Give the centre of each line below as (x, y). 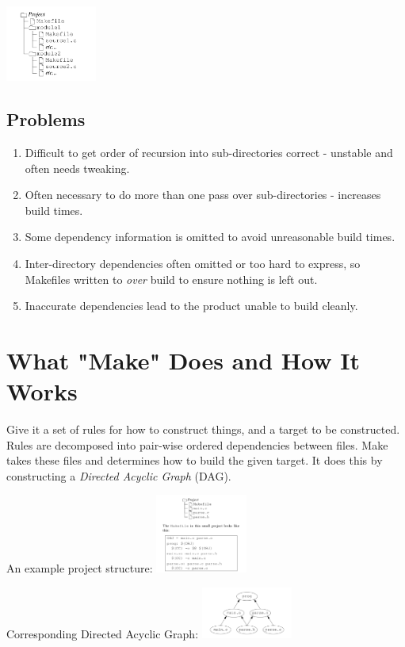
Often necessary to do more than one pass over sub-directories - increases (203, 195)
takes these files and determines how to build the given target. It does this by (195, 460)
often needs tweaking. (77, 168)
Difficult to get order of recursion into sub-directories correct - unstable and (209, 152)
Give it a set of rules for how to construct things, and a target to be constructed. (203, 429)
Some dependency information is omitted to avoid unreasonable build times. (210, 237)
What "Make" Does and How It (183, 360)
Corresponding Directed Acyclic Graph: (103, 633)
